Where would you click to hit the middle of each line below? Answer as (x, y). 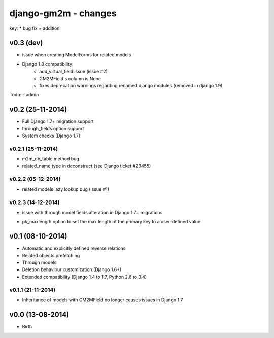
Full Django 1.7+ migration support (58, 121)
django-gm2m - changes (63, 13)
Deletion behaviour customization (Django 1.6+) (72, 269)
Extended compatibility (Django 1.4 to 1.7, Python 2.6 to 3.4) (84, 277)
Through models (39, 262)
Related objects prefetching (51, 255)
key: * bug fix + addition (35, 28)
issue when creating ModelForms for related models (77, 55)
